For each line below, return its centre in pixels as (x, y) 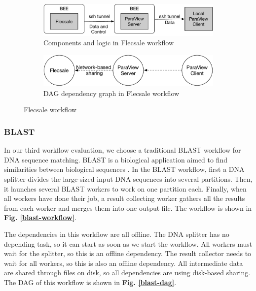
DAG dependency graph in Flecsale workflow (111, 93)
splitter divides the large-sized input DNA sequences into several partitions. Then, (128, 178)
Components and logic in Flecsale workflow (109, 43)
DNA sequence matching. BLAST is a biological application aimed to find (116, 159)
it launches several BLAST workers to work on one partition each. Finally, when (125, 188)
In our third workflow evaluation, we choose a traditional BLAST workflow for (123, 150)
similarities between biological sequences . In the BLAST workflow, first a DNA (124, 169)
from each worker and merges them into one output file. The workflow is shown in (128, 208)
